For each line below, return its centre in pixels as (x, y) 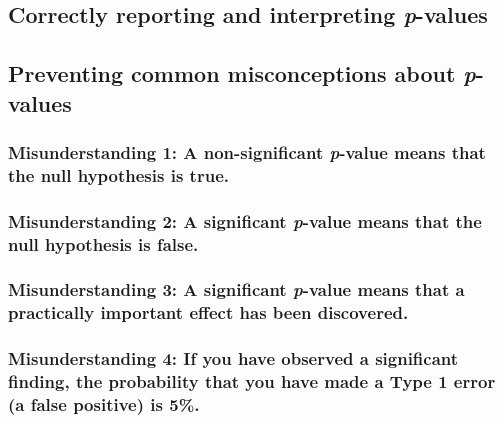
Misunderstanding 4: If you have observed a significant (233, 358)
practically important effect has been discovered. (208, 312)
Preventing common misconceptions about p (242, 73)
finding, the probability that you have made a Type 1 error (252, 381)
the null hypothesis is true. (118, 174)
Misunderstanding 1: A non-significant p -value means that (247, 151)
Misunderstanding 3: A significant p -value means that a (236, 289)
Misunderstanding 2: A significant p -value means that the (245, 220)
